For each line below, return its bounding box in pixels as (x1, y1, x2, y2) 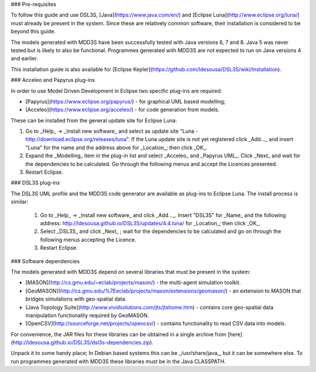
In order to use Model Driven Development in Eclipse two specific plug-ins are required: (11, 87, 222, 94)
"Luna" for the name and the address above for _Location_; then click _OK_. (25, 144, 208, 151)
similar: (11, 198, 29, 205)
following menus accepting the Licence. (40, 236, 137, 243)
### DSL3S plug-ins (11, 179, 60, 187)
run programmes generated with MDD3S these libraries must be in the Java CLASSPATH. (11, 357, 226, 365)
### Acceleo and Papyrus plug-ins (11, 77, 95, 84)
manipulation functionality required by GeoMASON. (25, 312, 149, 319)
